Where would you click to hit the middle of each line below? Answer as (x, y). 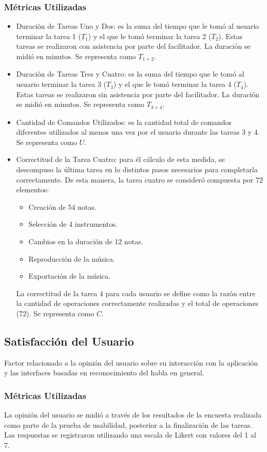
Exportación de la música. (69, 276)
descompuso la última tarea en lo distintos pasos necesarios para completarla (137, 169)
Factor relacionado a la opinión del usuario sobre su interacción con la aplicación (131, 362)
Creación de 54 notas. (62, 206)
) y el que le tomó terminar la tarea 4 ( (175, 84)
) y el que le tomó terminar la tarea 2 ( (150, 36)
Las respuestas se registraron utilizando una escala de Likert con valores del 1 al (130, 435)
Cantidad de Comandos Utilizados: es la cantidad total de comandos (124, 122)
